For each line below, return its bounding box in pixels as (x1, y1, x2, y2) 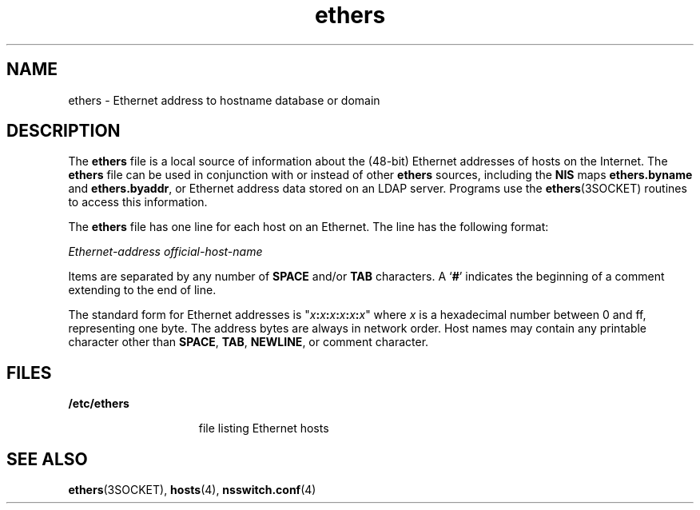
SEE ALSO (6, 448, 88, 469)
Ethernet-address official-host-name (68, 245, 263, 259)
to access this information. (68, 195, 208, 209)
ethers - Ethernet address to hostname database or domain (68, 93, 380, 107)
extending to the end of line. (68, 283, 217, 297)
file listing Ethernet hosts (198, 421, 329, 436)
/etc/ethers (68, 396, 129, 411)
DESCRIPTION (6, 121, 121, 141)
